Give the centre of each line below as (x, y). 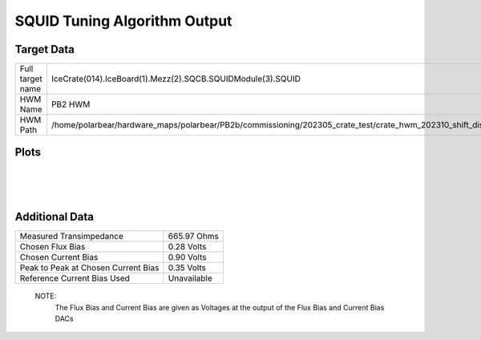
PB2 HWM (71, 104)
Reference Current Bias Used (75, 278)
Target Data (45, 49)
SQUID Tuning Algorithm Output (123, 21)
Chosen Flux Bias (53, 247)
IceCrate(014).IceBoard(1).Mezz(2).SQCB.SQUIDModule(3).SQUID (176, 79)
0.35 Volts (187, 268)
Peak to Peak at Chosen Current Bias (89, 268)
